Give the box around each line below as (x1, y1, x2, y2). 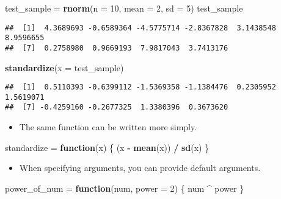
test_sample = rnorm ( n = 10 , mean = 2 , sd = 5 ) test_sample (5, 2, 243, 14)
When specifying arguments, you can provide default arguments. (19, 161, 261, 174)
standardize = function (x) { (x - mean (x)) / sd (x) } (5, 141, 210, 153)
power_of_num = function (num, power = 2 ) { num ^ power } (5, 181, 244, 194)
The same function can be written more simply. (19, 120, 197, 133)
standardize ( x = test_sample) (5, 61, 124, 74)
